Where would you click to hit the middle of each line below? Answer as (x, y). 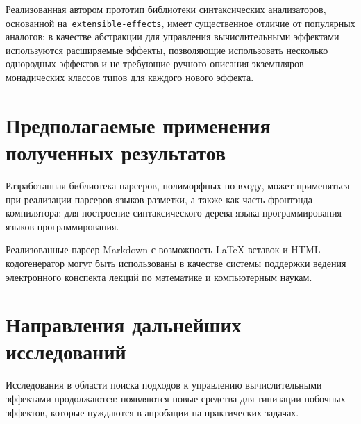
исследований (66, 351)
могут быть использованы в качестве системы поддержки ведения (207, 263)
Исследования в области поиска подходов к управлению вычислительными (164, 385)
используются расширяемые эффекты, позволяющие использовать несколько (167, 50)
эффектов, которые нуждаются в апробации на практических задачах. (152, 412)
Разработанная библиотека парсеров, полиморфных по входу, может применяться (178, 185)
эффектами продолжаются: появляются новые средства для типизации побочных (176, 398)
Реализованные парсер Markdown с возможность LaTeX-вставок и (147, 249)
